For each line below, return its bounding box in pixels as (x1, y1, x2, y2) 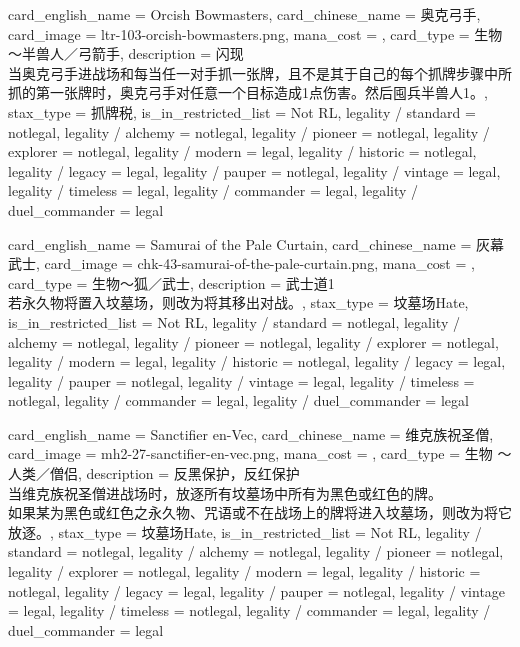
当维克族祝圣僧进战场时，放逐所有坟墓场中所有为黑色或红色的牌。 (8, 482, 442, 503)
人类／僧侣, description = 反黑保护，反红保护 (8, 463, 300, 484)
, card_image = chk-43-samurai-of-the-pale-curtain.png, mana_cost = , (36, 253, 475, 274)
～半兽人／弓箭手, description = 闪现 (8, 43, 244, 64)
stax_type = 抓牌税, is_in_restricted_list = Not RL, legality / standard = (8, 101, 476, 122)
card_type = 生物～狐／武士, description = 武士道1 (8, 272, 335, 293)
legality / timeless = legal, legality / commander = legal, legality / (8, 180, 419, 201)
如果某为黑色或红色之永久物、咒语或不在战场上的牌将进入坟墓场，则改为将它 (8, 502, 512, 523)
